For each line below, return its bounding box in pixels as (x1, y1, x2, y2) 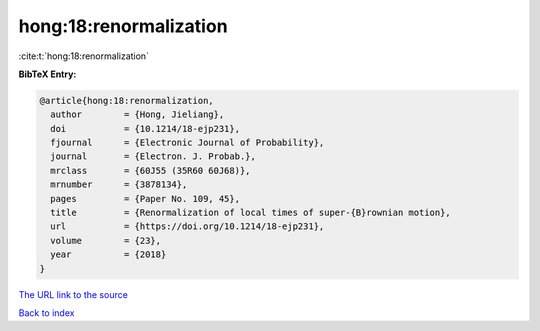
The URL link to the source (18, 288, 129, 300)
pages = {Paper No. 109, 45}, (50, 193, 240, 204)
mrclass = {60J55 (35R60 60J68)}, (50, 165, 251, 176)
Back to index (18, 306, 75, 319)
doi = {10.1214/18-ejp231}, (50, 123, 240, 134)
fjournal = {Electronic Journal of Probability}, (50, 137, 325, 149)
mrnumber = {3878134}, (50, 179, 188, 190)
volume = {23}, (50, 235, 162, 246)
